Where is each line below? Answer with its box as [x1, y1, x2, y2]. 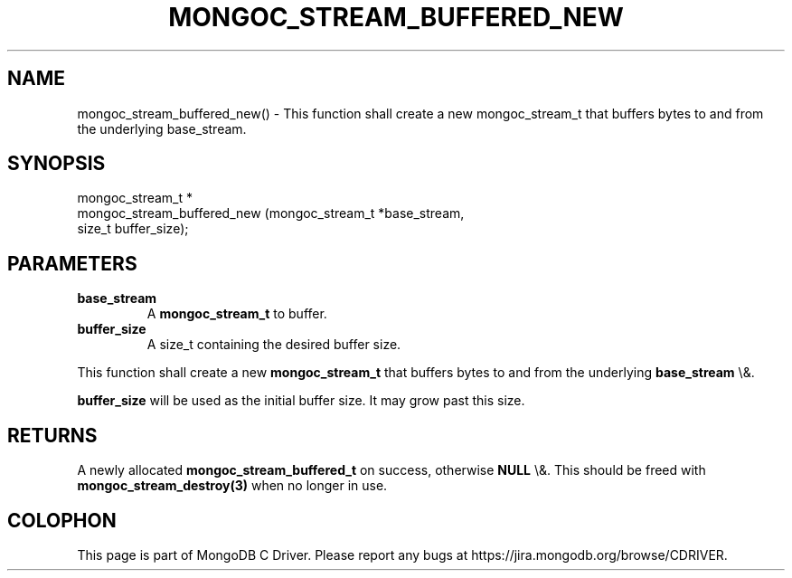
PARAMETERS [7, 251, 137, 275]
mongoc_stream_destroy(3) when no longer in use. [77, 478, 388, 494]
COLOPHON [7, 508, 117, 532]
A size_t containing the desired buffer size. [146, 336, 401, 353]
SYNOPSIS [7, 152, 106, 175]
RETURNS [7, 423, 98, 447]
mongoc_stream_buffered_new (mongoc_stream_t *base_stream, [77, 205, 465, 222]
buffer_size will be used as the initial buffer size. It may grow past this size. [77, 393, 525, 409]
